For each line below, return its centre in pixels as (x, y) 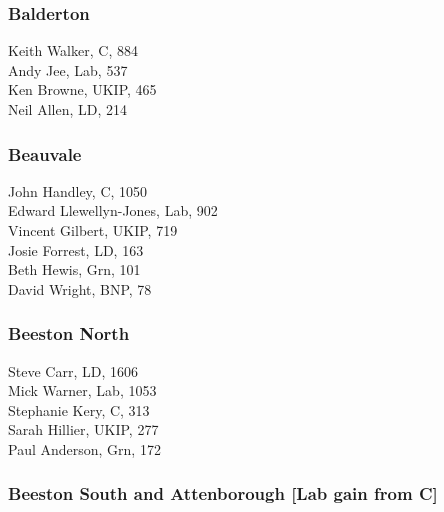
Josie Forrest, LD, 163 (76, 249)
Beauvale (45, 153)
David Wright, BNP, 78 (80, 288)
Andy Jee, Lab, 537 (68, 69)
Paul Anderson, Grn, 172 (84, 448)
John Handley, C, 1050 (78, 190)
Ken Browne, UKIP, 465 (82, 89)
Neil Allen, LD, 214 (67, 109)
